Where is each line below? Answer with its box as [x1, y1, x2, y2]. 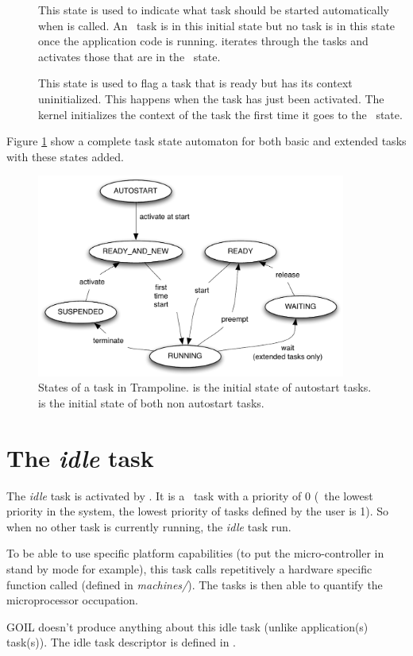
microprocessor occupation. [6, 592, 138, 608]
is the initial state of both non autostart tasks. [38, 394, 264, 411]
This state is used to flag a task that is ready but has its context [38, 75, 353, 91]
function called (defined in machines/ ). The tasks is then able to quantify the [6, 576, 383, 592]
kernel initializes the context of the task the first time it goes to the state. [38, 106, 403, 122]
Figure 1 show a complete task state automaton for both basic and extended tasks [6, 133, 407, 149]
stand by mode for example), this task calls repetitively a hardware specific [6, 561, 372, 577]
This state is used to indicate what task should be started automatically [38, 2, 389, 17]
